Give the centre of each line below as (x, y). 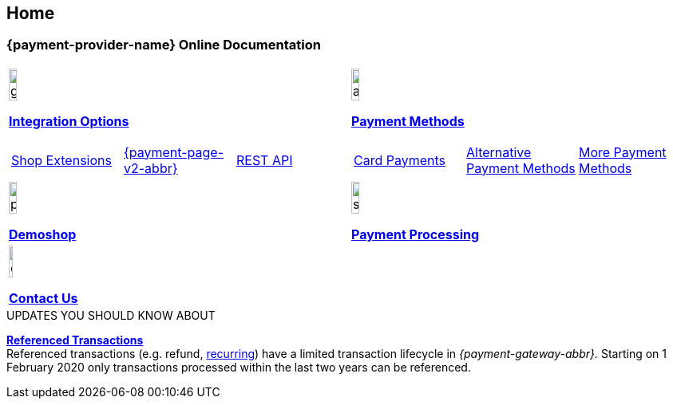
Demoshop (43, 234)
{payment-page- (174, 152)
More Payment (622, 152)
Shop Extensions (61, 160)
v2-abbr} (150, 168)
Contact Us (44, 298)
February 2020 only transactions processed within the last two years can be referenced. (239, 367)
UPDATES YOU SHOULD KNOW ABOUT (111, 315)
